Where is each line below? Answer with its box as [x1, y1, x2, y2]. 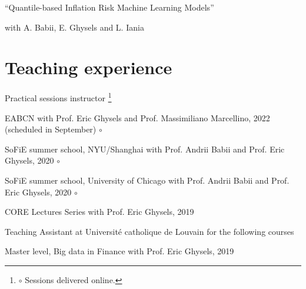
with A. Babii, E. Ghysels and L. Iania [5, 21, 144, 33]
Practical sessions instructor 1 [5, 90, 112, 104]
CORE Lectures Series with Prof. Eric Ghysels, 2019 [5, 205, 194, 218]
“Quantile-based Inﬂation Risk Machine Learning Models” [5, 1, 214, 13]
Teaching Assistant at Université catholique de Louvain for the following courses [5, 225, 294, 237]
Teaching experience [5, 55, 172, 79]
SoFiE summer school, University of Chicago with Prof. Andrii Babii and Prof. [5, 174, 290, 186]
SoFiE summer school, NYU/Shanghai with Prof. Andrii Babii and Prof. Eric [5, 142, 285, 155]
